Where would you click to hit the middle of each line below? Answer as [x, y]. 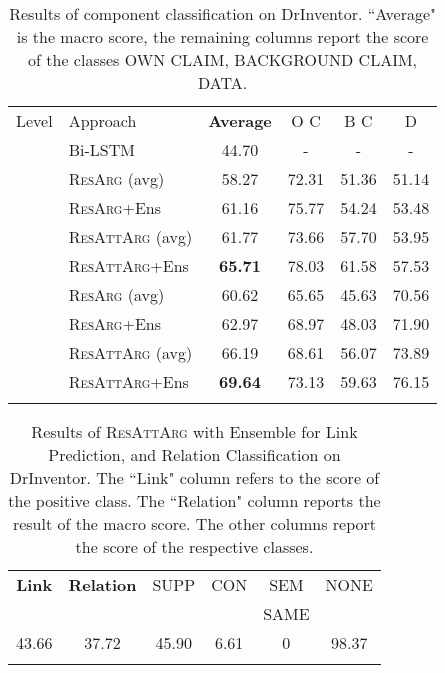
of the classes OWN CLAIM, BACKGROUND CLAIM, [223, 59]
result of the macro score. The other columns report [194, 523]
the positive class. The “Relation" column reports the [194, 500]
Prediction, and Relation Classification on [194, 454]
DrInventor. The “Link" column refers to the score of [194, 477]
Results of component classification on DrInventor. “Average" [223, 13]
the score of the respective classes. [194, 546]
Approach [102, 120]
